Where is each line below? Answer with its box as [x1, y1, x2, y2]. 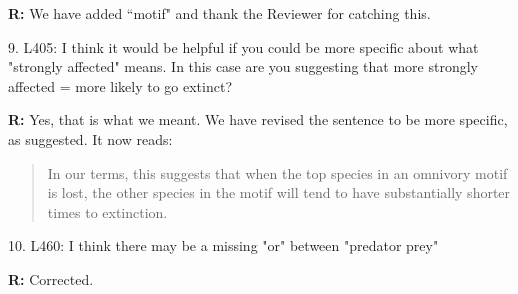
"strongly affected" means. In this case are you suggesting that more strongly [8, 56, 479, 77]
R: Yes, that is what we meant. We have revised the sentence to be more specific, [8, 109, 508, 130]
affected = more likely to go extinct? [8, 75, 232, 96]
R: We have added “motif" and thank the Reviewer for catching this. [8, 3, 431, 23]
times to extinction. [47, 201, 168, 222]
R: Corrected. [8, 268, 94, 289]
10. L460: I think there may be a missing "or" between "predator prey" [8, 235, 439, 256]
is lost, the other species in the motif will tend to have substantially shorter [47, 182, 511, 203]
